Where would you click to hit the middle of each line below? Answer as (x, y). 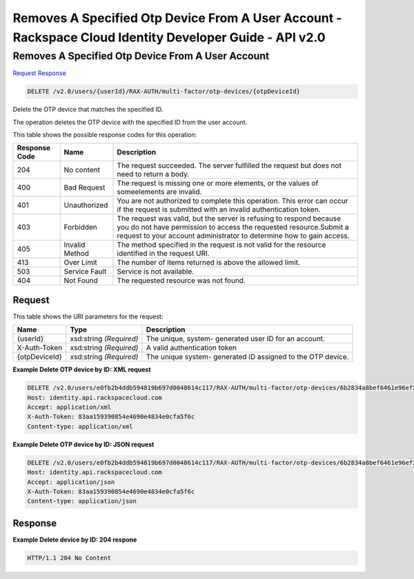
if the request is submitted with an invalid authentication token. (219, 210)
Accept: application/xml (69, 407)
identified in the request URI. (163, 254)
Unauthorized (86, 205)
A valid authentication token (191, 348)
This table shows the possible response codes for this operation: (105, 134)
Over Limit (81, 263)
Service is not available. (156, 272)
